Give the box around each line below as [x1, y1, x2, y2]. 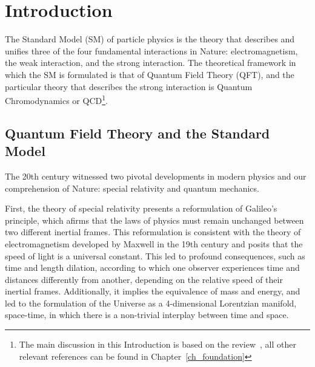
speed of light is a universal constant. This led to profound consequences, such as [5, 249, 305, 262]
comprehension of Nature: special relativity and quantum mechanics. [5, 181, 259, 194]
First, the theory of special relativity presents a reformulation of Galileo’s [5, 202, 277, 215]
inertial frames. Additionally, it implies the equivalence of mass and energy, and [5, 285, 300, 297]
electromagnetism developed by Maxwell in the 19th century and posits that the [5, 237, 303, 250]
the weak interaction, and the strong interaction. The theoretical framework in [5, 56, 296, 69]
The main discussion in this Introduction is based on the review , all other [19, 338, 296, 351]
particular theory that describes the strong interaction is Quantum [5, 80, 253, 93]
